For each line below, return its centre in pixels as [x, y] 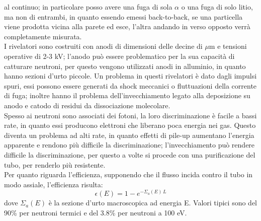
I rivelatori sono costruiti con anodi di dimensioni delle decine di [103, 46]
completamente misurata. [43, 36]
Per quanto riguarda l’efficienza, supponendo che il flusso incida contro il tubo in [128, 174]
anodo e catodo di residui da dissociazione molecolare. [87, 105]
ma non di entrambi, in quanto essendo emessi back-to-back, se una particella [123, 16]
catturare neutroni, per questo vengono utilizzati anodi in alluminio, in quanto [125, 66]
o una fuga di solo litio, [217, 7]
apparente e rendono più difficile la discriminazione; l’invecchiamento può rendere [129, 145]
